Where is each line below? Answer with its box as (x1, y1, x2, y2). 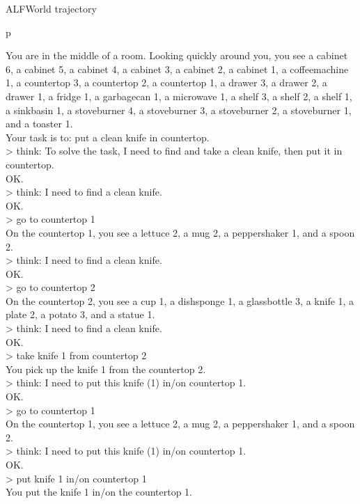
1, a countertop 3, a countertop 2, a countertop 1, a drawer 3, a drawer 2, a (6, 75, 327, 90)
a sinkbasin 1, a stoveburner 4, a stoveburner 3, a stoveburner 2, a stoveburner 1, (6, 102, 352, 117)
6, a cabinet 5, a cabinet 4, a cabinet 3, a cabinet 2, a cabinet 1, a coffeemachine (6, 61, 349, 76)
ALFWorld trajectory (6, 1, 97, 15)
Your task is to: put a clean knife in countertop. (6, 129, 210, 144)
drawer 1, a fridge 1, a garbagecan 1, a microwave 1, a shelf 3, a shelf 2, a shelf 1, (6, 88, 352, 103)
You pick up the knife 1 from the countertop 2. (6, 361, 206, 376)
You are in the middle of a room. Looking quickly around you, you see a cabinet (6, 48, 348, 63)
